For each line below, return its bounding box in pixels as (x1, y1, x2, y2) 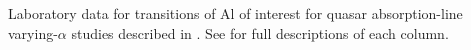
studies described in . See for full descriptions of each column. (71, 22, 449, 43)
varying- (8, 22, 58, 43)
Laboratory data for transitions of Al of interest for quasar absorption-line (8, 3, 463, 23)
